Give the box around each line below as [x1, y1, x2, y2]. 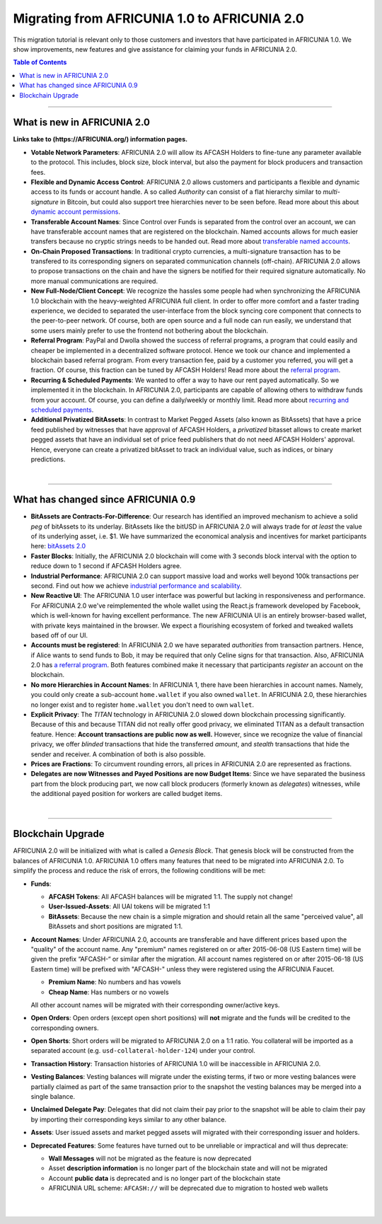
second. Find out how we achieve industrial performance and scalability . [30, 581, 242, 590]
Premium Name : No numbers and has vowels [48, 978, 182, 986]
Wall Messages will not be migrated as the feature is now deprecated [48, 1154, 252, 1162]
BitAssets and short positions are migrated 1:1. [48, 922, 183, 930]
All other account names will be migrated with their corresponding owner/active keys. [30, 1000, 280, 1009]
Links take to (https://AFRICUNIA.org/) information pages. [13, 135, 187, 144]
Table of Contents [13, 58, 67, 67]
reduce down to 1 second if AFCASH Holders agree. [30, 562, 182, 570]
